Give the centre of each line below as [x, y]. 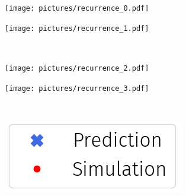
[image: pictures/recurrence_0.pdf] [77, 8]
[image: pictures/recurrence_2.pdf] [77, 68]
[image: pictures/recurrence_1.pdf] [77, 28]
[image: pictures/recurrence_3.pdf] [77, 88]
